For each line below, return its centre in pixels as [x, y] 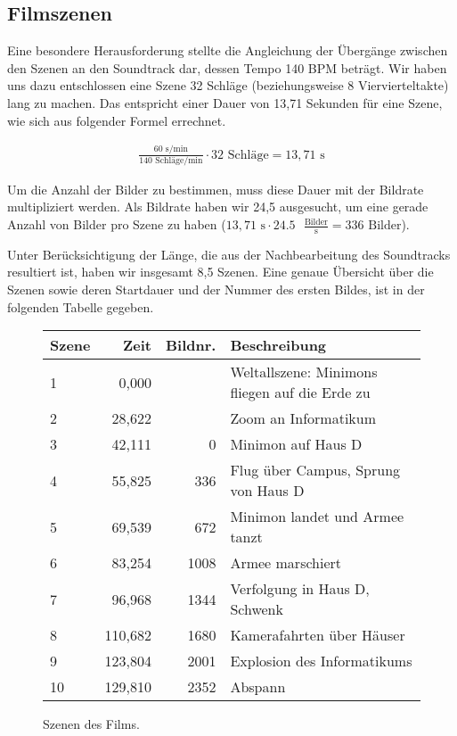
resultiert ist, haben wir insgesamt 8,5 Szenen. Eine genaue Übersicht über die [220, 272]
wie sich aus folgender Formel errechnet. [117, 120]
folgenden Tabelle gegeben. [81, 306]
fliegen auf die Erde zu [300, 393]
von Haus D [267, 491]
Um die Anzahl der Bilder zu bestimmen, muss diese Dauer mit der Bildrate [216, 189]
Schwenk [257, 609]
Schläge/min [179, 160]
